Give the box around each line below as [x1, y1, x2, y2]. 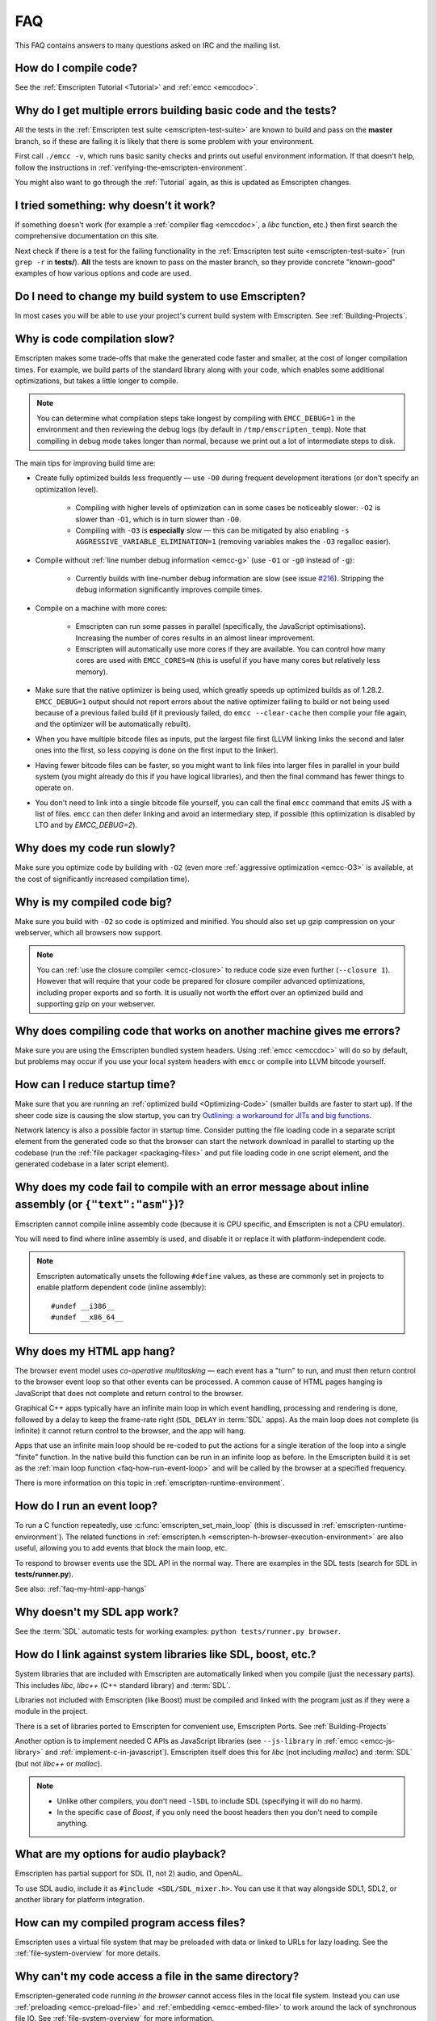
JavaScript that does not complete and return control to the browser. [15, 1388, 244, 1398]
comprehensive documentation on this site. [15, 231, 159, 241]
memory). [75, 667, 108, 677]
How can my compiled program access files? [15, 1916, 245, 1930]
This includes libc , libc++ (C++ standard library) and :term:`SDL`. [15, 1680, 231, 1690]
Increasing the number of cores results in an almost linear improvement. [75, 633, 315, 643]
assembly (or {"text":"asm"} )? [15, 1197, 185, 1211]
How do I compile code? [15, 61, 138, 75]
